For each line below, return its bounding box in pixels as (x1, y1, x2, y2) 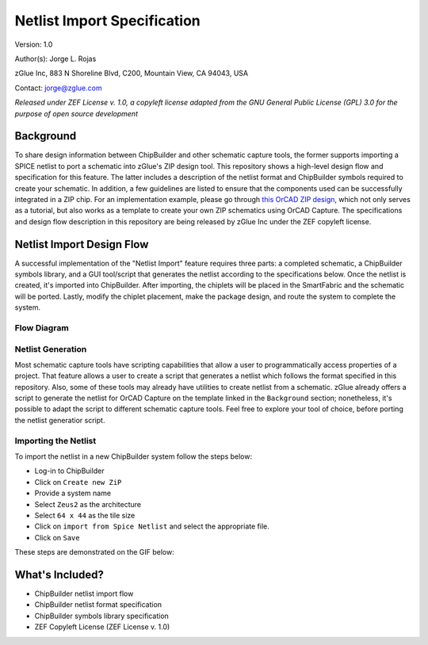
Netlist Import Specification (14, 12, 201, 29)
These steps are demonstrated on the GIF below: (14, 548, 174, 557)
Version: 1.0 (14, 40, 53, 49)
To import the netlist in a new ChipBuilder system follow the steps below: (14, 452, 253, 461)
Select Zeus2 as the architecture (34, 499, 142, 509)
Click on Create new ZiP (34, 477, 122, 487)
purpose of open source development (14, 109, 139, 118)
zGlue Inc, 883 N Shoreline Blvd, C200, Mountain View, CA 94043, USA (14, 68, 249, 78)
